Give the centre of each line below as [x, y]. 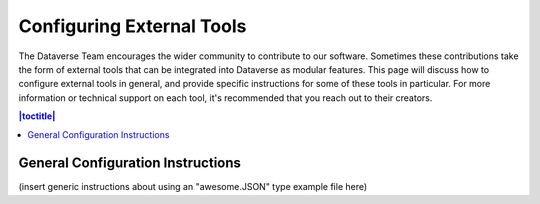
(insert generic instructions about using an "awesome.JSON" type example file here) [193, 187]
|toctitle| [37, 116]
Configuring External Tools [132, 26]
